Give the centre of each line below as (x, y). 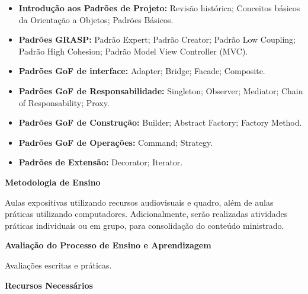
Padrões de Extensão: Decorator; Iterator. (101, 162)
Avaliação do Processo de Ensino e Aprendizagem (108, 245)
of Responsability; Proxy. (64, 102)
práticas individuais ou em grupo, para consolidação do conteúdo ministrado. (145, 225)
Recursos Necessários (49, 285)
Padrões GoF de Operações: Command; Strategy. (116, 142)
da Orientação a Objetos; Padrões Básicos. (96, 19)
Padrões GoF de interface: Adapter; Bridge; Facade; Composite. (142, 71)
